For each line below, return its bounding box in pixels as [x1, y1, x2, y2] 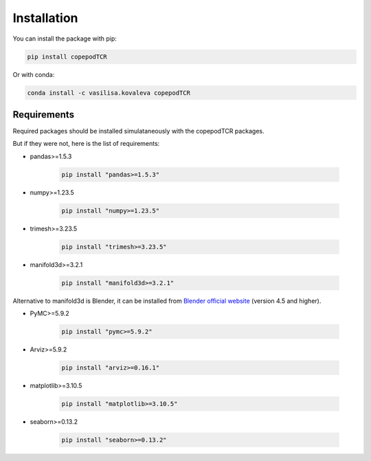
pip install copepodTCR [27, 52, 108, 61]
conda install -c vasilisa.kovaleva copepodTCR [27, 89, 190, 96]
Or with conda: [12, 70, 55, 78]
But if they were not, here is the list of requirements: [12, 140, 160, 148]
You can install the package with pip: [12, 34, 117, 43]
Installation [12, 10, 78, 25]
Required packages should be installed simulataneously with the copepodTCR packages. [12, 127, 265, 135]
